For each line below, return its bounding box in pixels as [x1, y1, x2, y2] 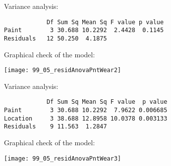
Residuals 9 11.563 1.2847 [4, 123, 107, 130]
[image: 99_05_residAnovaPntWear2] [4, 67, 121, 74]
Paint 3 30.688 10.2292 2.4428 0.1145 [4, 27, 164, 34]
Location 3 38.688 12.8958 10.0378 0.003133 [4, 115, 168, 122]
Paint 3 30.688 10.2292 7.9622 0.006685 [4, 107, 168, 114]
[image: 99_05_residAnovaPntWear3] [4, 155, 121, 162]
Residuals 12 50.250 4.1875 [4, 35, 107, 42]
